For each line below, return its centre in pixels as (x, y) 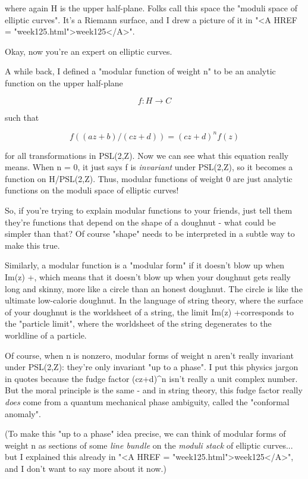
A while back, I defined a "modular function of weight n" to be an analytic (140, 71)
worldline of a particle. (46, 335)
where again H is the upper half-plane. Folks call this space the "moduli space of (151, 8)
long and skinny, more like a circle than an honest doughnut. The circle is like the (154, 288)
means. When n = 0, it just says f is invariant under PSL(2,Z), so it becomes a (149, 167)
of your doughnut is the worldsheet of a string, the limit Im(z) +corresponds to (149, 311)
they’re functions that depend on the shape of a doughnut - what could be (140, 222)
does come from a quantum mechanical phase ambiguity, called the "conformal (147, 401)
